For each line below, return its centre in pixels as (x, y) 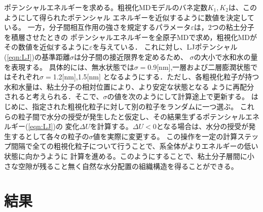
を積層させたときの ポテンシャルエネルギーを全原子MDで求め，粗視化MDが (131, 37)
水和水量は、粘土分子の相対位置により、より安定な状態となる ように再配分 (129, 86)
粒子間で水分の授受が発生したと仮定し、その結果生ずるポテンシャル (131, 116)
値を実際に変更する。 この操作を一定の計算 (165, 136)
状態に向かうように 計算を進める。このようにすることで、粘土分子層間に (126, 156)
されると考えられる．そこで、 (54, 96)
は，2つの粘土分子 (224, 27)
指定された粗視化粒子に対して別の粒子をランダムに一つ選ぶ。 (135, 106)
